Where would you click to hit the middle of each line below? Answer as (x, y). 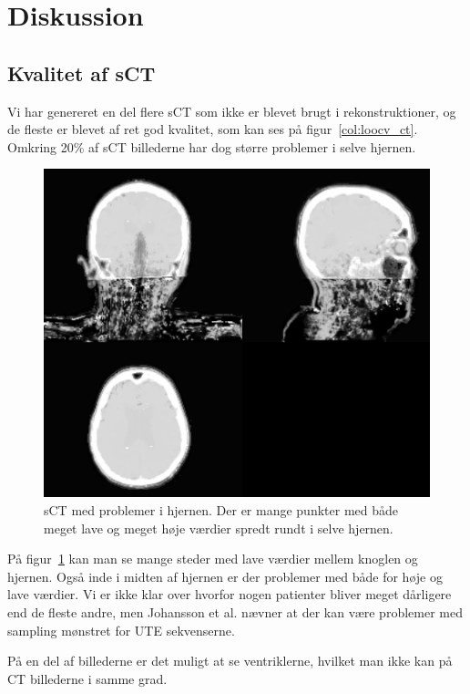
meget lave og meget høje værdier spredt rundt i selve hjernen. (219, 528)
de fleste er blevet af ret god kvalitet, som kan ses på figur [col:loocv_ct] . (213, 129)
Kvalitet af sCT (82, 73)
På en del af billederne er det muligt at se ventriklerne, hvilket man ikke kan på (230, 661)
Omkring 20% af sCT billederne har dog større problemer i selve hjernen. (212, 146)
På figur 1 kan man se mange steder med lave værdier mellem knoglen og (213, 559)
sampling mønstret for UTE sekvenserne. (121, 630)
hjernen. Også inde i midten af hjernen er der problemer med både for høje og (225, 576)
